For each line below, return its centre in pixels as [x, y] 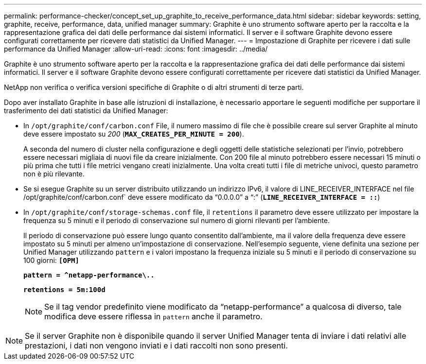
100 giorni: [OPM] [51, 260]
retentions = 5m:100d [64, 290]
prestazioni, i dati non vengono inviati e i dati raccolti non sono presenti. [156, 346]
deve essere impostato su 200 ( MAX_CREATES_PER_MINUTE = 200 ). [134, 134]
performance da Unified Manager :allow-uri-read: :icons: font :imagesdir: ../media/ [136, 49]
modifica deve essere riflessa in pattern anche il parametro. [153, 316]
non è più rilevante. [54, 174]
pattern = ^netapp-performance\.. [89, 275]
